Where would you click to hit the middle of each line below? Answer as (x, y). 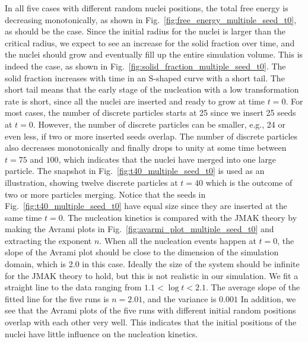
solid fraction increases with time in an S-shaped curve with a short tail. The (145, 77)
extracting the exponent (48, 240)
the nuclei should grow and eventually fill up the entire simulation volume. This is (154, 54)
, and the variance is (180, 298)
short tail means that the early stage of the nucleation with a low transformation (152, 89)
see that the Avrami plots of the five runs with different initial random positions (150, 310)
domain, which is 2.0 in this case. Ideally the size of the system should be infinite (152, 264)
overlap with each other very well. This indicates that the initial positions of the (151, 322)
